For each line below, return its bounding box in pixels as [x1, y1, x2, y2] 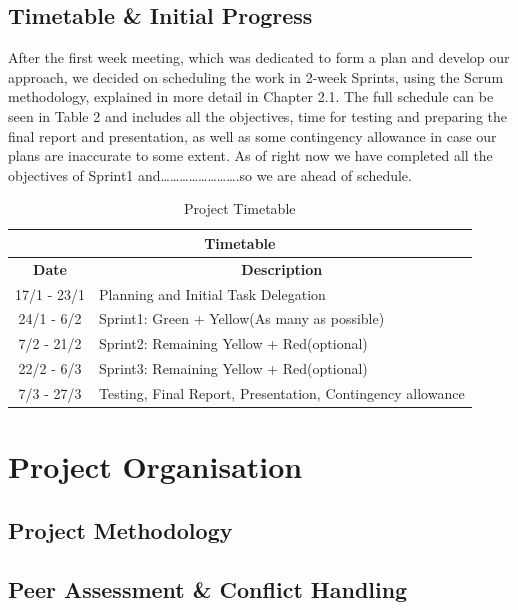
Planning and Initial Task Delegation [99, 283, 326, 304]
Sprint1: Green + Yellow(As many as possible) [99, 308, 385, 329]
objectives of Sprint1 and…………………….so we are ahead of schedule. [8, 164, 412, 185]
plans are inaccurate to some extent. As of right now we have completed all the [8, 145, 493, 166]
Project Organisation [8, 446, 303, 487]
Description [241, 258, 323, 279]
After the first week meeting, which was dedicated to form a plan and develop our [8, 47, 510, 68]
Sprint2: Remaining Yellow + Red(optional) [99, 333, 368, 354]
